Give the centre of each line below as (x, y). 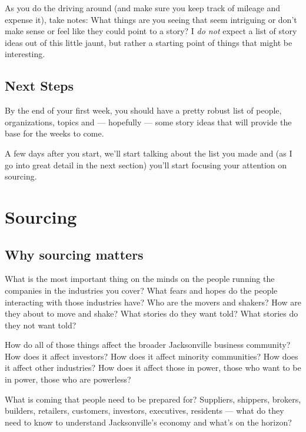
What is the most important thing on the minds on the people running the (140, 279)
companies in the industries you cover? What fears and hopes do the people (141, 290)
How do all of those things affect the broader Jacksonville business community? (148, 345)
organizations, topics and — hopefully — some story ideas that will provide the (148, 122)
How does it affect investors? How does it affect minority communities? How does (152, 356)
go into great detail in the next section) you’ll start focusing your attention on (146, 165)
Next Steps (39, 86)
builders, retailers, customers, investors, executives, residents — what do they (144, 411)
